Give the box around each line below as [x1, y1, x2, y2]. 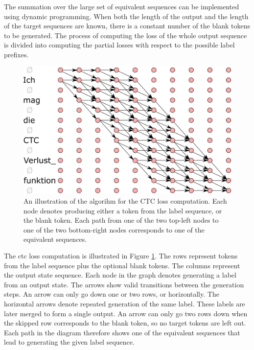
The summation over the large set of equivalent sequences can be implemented [4, 1, 239, 11]
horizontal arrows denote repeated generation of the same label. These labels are [4, 298, 245, 308]
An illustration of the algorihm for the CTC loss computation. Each [23, 196, 227, 206]
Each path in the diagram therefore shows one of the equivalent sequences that [4, 327, 240, 337]
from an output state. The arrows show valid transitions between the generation [4, 279, 244, 289]
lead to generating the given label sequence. [4, 337, 135, 347]
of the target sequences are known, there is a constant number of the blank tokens [4, 21, 250, 31]
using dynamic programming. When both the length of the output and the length [4, 11, 249, 21]
